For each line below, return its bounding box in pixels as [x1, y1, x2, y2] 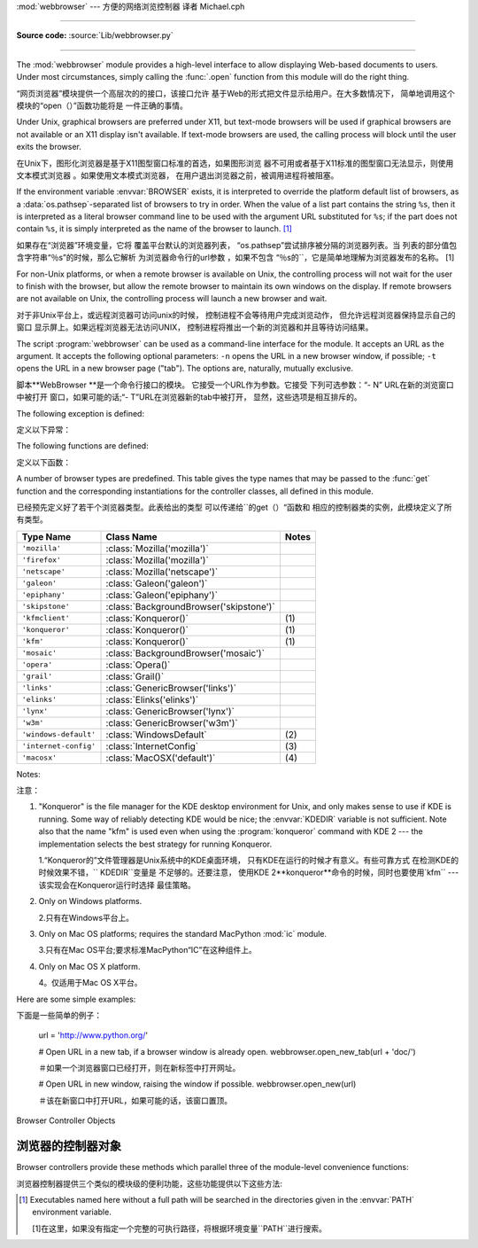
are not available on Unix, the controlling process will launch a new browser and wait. [16, 293, 328, 304]
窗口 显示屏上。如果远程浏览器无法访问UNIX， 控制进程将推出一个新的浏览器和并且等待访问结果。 [16, 322, 374, 332]
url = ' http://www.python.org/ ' [38, 1030, 149, 1041]
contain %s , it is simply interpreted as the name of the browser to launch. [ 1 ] [16, 223, 292, 234]
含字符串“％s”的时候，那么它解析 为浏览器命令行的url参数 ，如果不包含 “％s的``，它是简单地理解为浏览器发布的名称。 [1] [16, 253, 455, 263]
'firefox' [21, 555, 62, 565]
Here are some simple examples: [16, 994, 136, 1004]
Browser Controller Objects [16, 1115, 116, 1126]
